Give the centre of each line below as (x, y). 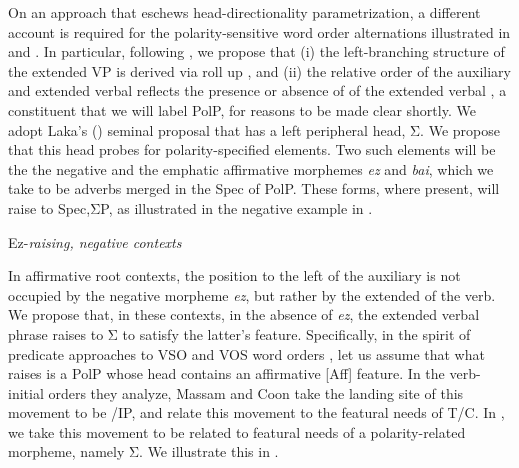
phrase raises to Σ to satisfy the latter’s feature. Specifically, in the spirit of (239, 333)
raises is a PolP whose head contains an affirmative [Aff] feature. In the (226, 373)
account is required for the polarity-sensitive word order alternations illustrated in (259, 31)
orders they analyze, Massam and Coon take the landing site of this (256, 392)
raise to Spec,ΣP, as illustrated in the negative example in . (190, 207)
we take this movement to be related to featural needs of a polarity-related (237, 431)
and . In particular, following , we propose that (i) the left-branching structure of (256, 51)
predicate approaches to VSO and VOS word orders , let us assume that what (246, 353)
